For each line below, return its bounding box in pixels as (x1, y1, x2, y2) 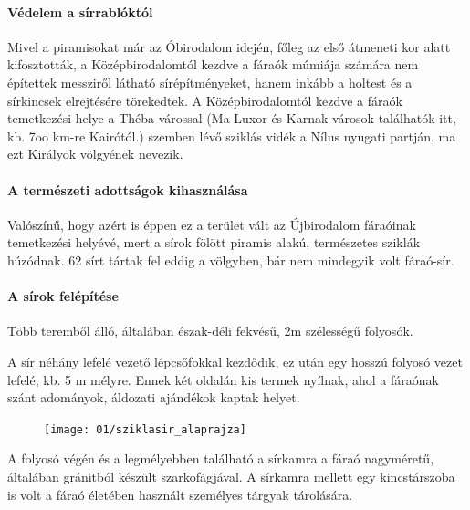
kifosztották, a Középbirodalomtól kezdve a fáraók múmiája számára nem (7, 55, 419, 74)
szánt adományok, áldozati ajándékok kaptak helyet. (7, 388, 300, 407)
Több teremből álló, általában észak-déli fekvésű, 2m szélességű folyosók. (7, 321, 413, 340)
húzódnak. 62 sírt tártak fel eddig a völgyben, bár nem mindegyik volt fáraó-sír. (7, 250, 454, 269)
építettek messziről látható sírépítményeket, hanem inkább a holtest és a (7, 72, 413, 91)
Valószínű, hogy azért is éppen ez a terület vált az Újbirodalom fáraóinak (7, 214, 416, 234)
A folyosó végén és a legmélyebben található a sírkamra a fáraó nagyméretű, (7, 449, 434, 468)
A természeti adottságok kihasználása (7, 180, 248, 199)
